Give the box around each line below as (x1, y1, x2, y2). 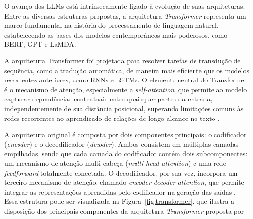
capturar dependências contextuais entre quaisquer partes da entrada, (4, 94, 213, 104)
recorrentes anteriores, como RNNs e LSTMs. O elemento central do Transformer (4, 75, 247, 85)
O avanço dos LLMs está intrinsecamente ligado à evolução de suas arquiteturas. (4, 1, 245, 11)
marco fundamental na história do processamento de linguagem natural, (4, 20, 219, 30)
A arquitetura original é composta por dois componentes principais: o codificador (4, 129, 247, 139)
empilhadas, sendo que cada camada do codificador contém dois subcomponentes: (4, 148, 248, 159)
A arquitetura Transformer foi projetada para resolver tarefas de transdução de (4, 55, 241, 65)
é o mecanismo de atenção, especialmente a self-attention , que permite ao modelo (4, 84, 247, 94)
